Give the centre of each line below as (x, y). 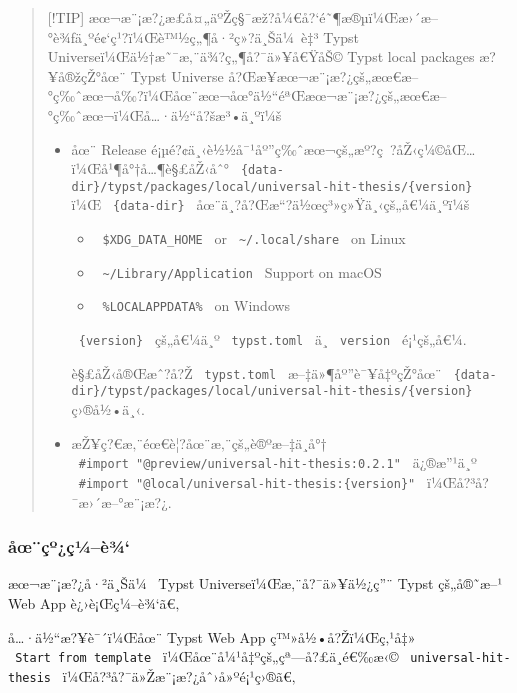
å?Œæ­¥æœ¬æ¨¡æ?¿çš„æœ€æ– (323, 75)
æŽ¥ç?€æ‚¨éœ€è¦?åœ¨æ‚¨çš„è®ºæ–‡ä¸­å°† (199, 442)
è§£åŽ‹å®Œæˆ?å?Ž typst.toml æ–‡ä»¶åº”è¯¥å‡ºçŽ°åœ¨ (256, 372)
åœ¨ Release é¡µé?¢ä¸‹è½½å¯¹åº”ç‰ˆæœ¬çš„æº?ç (227, 148)
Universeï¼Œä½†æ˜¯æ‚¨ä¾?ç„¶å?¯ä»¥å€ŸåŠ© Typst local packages (261, 56)
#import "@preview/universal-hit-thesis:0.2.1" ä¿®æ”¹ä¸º (277, 462)
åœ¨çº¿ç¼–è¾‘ (69, 546)
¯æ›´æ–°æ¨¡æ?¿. (121, 501)
